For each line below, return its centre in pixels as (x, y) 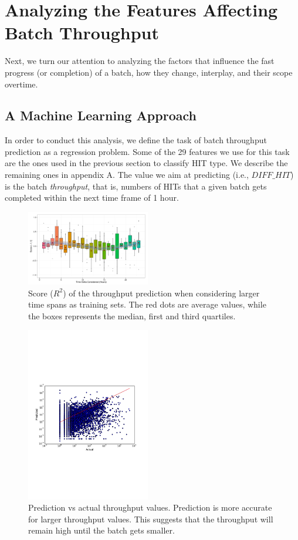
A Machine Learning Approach (101, 115)
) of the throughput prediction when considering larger (161, 293)
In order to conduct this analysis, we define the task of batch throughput (136, 140)
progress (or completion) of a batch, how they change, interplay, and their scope (149, 72)
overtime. (21, 84)
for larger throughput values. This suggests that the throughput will (151, 519)
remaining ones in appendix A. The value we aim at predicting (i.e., (127, 175)
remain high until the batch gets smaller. (101, 530)
